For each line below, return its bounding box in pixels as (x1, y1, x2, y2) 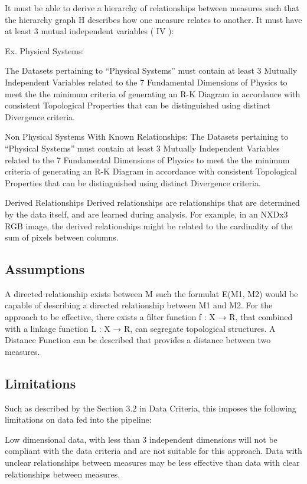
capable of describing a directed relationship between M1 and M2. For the (5, 299, 273, 311)
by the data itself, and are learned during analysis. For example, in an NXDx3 (5, 208, 288, 220)
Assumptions (5, 260, 85, 278)
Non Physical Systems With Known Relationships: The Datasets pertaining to (5, 130, 289, 143)
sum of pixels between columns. (5, 231, 119, 243)
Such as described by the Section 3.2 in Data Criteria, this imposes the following (5, 401, 296, 414)
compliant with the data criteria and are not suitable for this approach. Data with (5, 445, 302, 457)
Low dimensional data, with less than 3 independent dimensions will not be (5, 433, 277, 445)
